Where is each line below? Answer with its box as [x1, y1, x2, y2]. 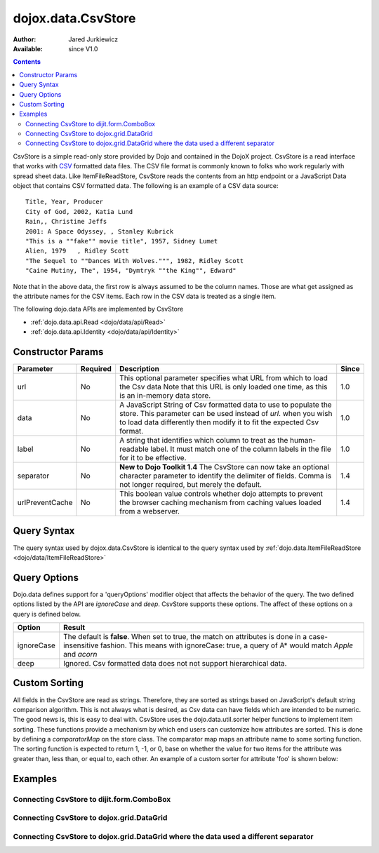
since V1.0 [68, 44, 98, 53]
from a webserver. [119, 506, 180, 516]
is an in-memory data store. [119, 391, 211, 400]
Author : [13, 35, 36, 43]
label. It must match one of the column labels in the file [150, 444, 331, 454]
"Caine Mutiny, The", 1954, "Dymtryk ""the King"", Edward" [25, 267, 237, 275]
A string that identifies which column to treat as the [119, 436, 288, 445]
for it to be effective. [119, 453, 187, 462]
